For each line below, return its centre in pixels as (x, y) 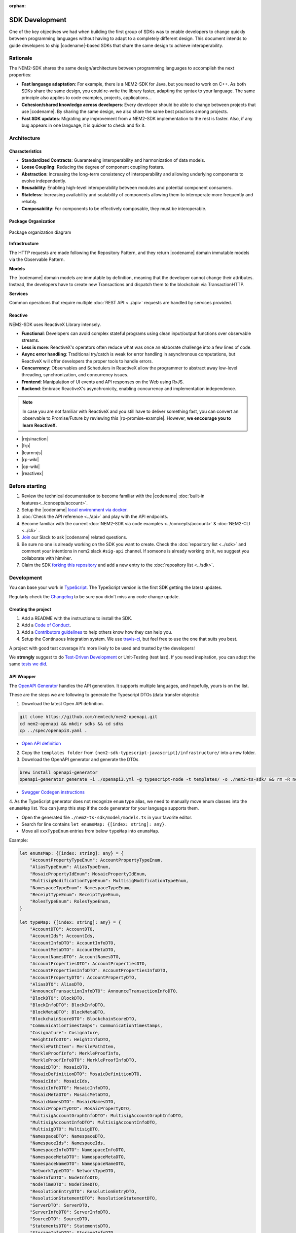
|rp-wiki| (30, 460)
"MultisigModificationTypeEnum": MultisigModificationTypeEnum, (109, 881)
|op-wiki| (31, 467)
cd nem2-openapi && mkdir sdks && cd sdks (72, 724)
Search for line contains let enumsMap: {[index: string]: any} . (94, 824)
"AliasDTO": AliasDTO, (57, 984)
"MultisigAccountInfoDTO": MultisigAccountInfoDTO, (94, 1122)
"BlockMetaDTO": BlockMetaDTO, (68, 1012)
